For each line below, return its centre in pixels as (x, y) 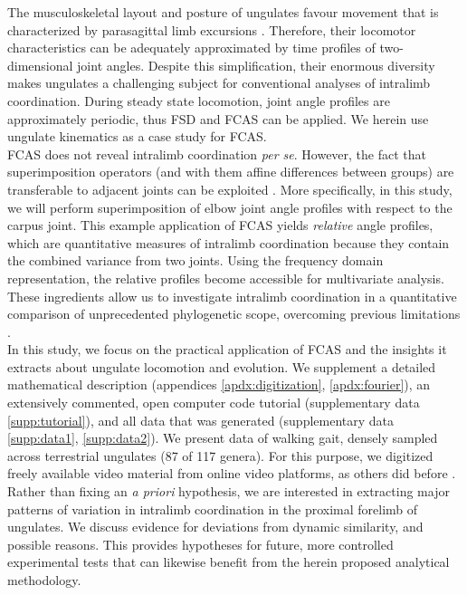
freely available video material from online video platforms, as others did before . (232, 473)
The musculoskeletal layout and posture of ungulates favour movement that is (223, 12)
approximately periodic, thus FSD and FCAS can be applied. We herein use (218, 118)
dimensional (40, 65)
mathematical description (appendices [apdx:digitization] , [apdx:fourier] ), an (219, 384)
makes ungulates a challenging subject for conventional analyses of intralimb (219, 83)
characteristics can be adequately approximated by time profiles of (191, 48)
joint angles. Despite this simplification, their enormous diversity (256, 65)
